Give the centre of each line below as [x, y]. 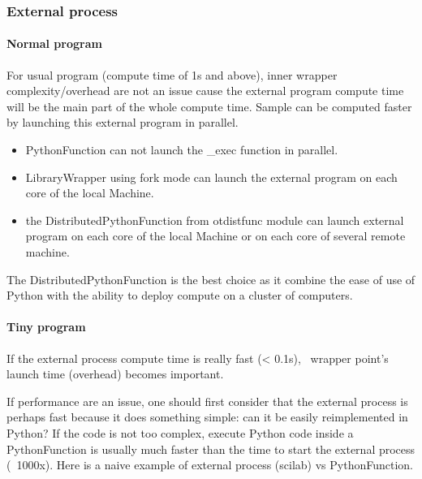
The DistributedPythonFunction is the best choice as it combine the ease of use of [211, 279]
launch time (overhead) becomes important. [115, 374]
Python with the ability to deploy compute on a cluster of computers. [180, 295]
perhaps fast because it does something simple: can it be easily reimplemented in [207, 417]
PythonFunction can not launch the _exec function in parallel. [182, 150]
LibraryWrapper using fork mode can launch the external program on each [211, 177]
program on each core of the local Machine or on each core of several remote [215, 236]
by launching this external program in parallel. [123, 122]
